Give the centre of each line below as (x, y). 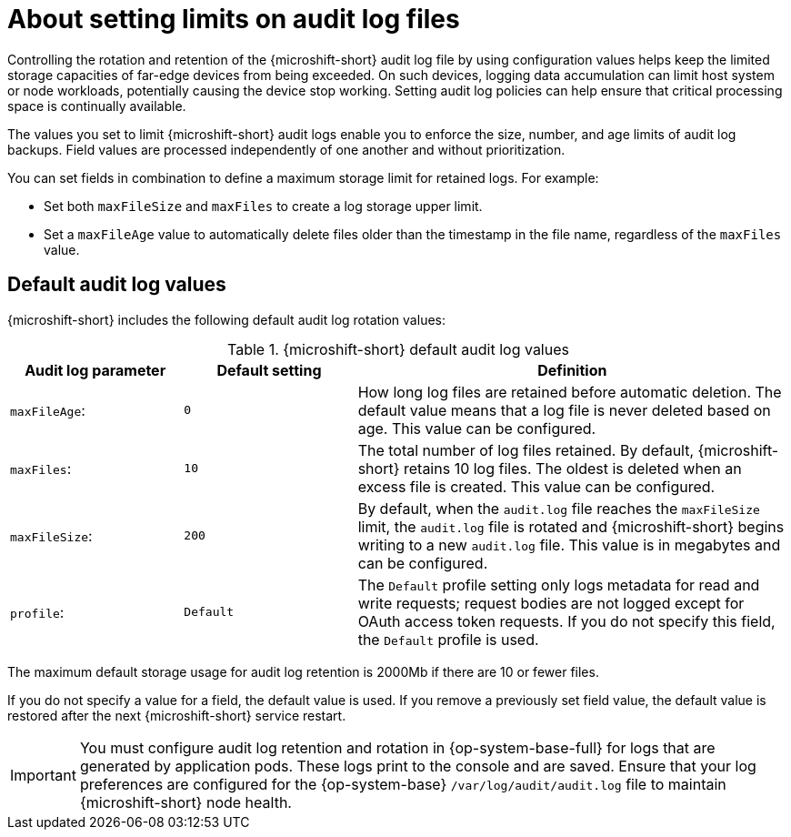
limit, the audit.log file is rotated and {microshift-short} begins (571, 526)
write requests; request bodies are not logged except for (551, 603)
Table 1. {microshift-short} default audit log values (398, 349)
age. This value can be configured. (477, 428)
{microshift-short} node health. (185, 802)
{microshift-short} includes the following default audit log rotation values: (226, 319)
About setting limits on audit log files (234, 19)
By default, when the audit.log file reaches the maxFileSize (559, 508)
